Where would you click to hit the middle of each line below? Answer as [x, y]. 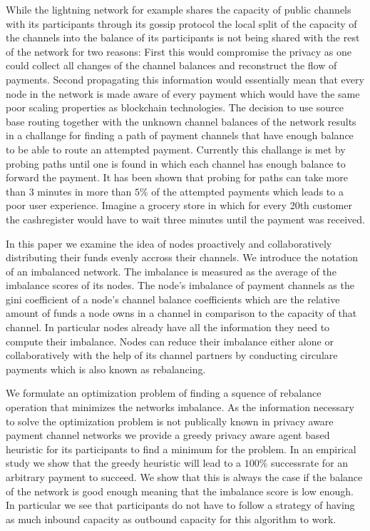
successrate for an [310, 463]
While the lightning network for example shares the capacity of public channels [179, 9]
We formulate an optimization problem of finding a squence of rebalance [164, 393]
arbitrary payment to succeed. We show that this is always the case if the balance [184, 477]
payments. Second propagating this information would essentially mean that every [185, 79]
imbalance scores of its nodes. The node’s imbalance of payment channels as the [180, 285]
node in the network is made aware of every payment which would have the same [183, 93]
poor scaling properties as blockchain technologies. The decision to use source [175, 107]
